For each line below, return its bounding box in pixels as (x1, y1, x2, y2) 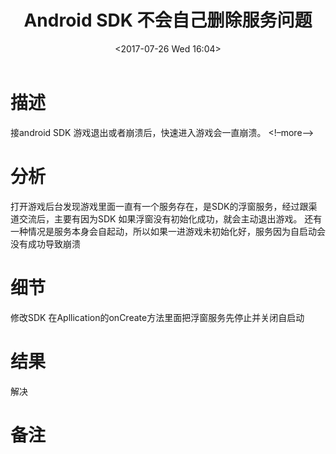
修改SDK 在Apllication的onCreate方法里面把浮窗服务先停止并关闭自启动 (10, 311, 305, 323)
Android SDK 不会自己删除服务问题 (23, 9, 313, 32)
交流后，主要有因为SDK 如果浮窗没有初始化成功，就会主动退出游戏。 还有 (18, 212, 323, 225)
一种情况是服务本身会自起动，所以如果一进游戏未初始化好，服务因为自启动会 (10, 225, 326, 237)
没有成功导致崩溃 (10, 237, 81, 250)
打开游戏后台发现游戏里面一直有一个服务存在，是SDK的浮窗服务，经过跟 (10, 200, 309, 212)
